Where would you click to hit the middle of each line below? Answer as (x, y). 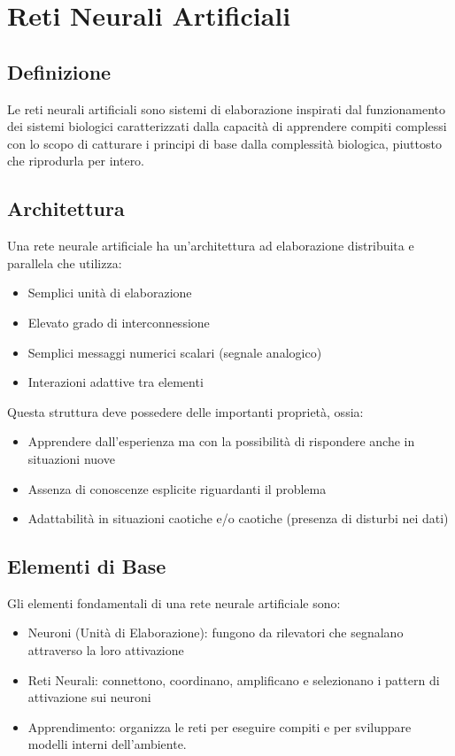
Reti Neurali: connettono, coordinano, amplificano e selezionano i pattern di (234, 679)
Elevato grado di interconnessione (119, 322)
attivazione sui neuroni (89, 697)
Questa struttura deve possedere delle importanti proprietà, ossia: (185, 411)
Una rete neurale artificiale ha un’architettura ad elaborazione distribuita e (211, 246)
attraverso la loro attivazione (106, 650)
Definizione (59, 71)
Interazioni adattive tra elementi (116, 382)
